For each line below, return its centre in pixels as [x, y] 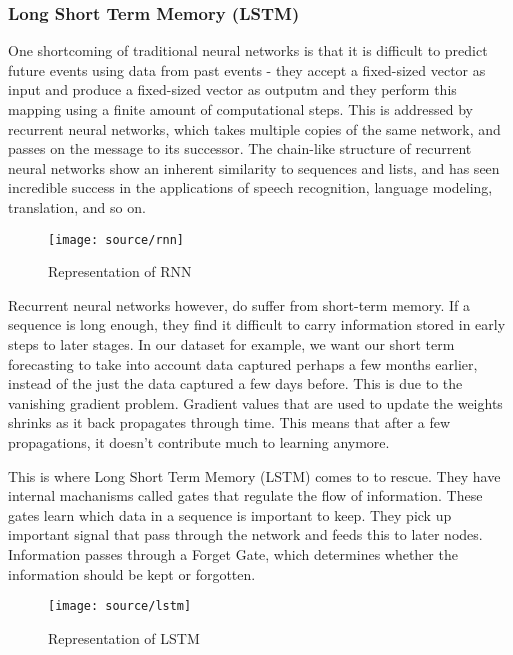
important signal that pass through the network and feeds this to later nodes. [245, 534]
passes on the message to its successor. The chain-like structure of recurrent [240, 148]
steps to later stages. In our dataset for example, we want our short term [231, 344]
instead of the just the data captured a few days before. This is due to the [235, 383]
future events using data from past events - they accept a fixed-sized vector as [247, 69]
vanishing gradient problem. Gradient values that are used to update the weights [255, 402]
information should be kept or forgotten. [132, 573]
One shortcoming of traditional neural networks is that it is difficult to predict [248, 50]
